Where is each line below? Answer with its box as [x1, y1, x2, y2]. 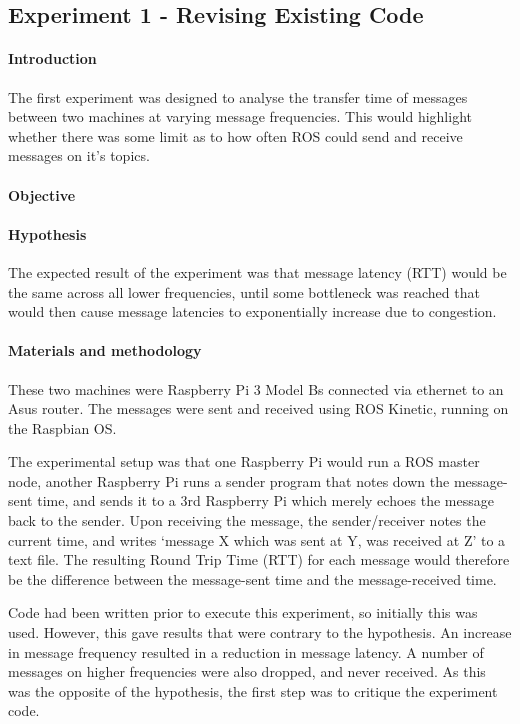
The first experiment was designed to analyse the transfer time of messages [8, 86, 468, 107]
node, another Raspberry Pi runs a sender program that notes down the [8, 470, 450, 491]
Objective [8, 184, 76, 205]
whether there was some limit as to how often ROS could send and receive [8, 125, 463, 146]
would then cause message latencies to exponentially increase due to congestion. [8, 301, 497, 322]
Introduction [8, 48, 97, 69]
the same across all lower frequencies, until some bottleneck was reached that [8, 281, 480, 302]
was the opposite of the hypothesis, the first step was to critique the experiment [8, 680, 498, 701]
